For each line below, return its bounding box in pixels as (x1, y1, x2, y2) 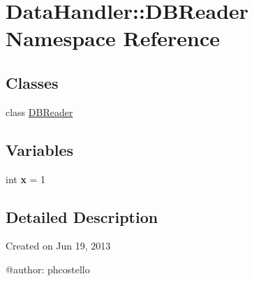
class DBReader (6, 104, 73, 119)
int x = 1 (6, 171, 46, 186)
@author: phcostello (6, 261, 90, 276)
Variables (6, 138, 74, 160)
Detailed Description (6, 206, 158, 227)
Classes (6, 71, 59, 93)
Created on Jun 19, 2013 (6, 238, 111, 253)
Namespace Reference (6, 24, 220, 52)
